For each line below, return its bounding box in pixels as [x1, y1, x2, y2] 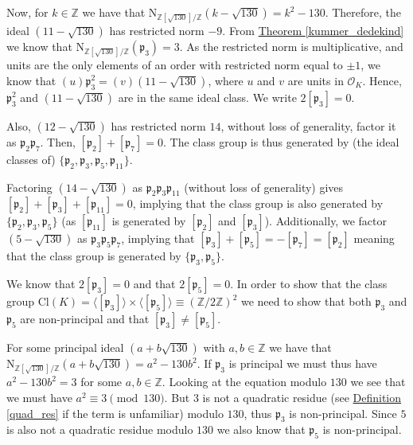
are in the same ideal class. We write [118, 88, 297, 105]
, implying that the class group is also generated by [132, 195, 384, 212]
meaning [353, 230, 395, 247]
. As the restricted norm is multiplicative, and [179, 38, 403, 55]
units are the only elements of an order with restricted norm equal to [6, 57, 343, 73]
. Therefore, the [325, 4, 402, 20]
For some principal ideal [6, 339, 124, 356]
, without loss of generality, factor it [220, 117, 396, 134]
